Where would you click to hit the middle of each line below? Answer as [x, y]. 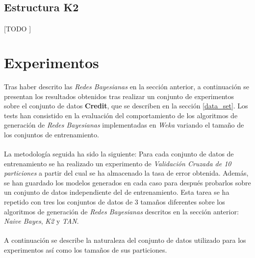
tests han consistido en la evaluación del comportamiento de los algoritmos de [121, 115]
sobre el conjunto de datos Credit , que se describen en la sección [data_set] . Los [126, 106]
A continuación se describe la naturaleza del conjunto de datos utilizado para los [125, 240]
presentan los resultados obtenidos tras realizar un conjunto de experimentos [119, 96]
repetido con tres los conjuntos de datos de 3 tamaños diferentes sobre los [115, 202]
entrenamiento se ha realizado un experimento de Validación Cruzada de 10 [118, 163]
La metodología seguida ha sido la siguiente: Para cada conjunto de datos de [119, 154]
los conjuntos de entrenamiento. [51, 134]
